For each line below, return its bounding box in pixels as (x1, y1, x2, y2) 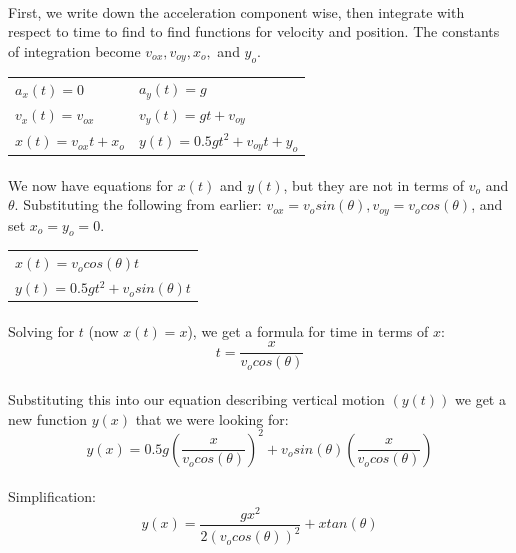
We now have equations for (8, 174, 174, 195)
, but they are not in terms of (283, 174, 465, 195)
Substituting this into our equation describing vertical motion (8, 389, 385, 409)
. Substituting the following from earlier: (14, 194, 262, 215)
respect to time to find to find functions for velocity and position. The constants (8, 21, 500, 42)
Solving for (8, 320, 75, 341)
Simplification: (8, 486, 96, 507)
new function (8, 408, 87, 429)
